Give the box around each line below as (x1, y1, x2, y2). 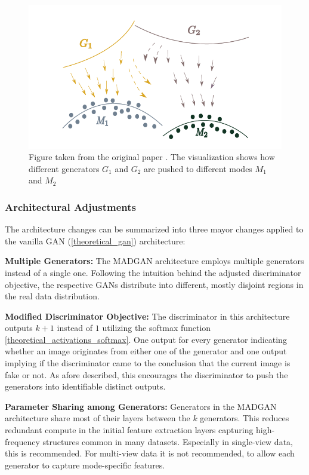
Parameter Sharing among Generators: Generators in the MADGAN (5, 400, 277, 412)
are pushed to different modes (144, 162, 252, 174)
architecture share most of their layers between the (5, 412, 190, 424)
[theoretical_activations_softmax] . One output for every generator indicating (5, 333, 287, 345)
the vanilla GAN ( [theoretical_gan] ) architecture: (5, 234, 186, 247)
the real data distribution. (5, 290, 100, 302)
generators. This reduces (200, 412, 289, 424)
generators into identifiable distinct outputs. (5, 380, 166, 393)
